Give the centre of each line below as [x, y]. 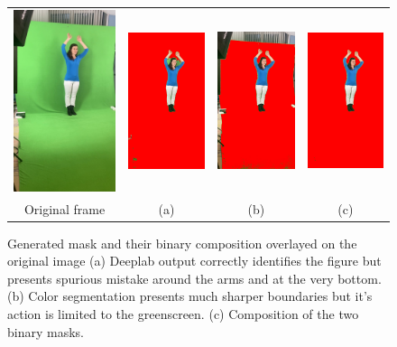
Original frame [65, 208]
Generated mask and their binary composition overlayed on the [182, 243]
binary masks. [46, 331]
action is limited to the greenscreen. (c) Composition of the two [183, 314]
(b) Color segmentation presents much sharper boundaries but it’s [190, 296]
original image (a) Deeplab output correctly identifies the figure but [194, 261]
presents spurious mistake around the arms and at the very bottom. [194, 278]
